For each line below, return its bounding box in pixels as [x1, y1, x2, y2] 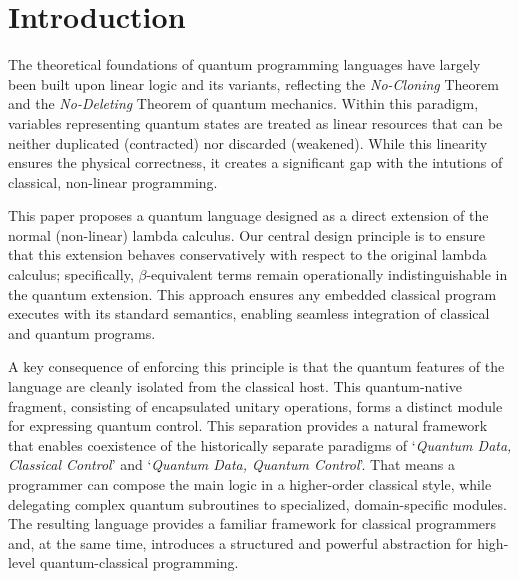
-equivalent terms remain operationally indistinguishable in [146, 264, 508, 285]
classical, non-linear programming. [8, 171, 218, 192]
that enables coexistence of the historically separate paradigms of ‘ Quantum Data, [8, 434, 512, 455]
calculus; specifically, [8, 264, 134, 285]
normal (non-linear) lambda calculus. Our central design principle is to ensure [8, 224, 485, 245]
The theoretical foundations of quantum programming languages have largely [8, 54, 481, 75]
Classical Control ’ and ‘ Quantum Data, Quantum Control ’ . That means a [8, 454, 455, 475]
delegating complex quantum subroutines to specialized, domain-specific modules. [8, 493, 507, 514]
